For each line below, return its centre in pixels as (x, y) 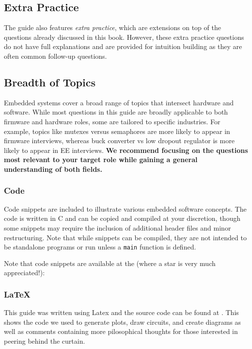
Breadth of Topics (50, 82)
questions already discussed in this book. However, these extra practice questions (124, 37)
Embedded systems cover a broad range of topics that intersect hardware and (119, 102)
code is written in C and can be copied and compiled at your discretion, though (122, 218)
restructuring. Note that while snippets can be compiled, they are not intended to (125, 237)
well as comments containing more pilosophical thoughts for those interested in (121, 331)
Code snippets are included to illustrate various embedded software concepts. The (125, 208)
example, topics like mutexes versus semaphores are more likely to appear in (117, 131)
